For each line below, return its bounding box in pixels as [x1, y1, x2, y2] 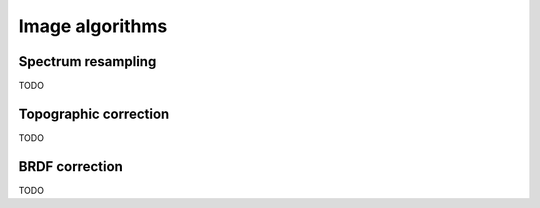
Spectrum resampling [18, 53, 157, 70]
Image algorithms [18, 15, 168, 37]
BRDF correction [18, 158, 124, 175]
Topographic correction [18, 105, 170, 122]
